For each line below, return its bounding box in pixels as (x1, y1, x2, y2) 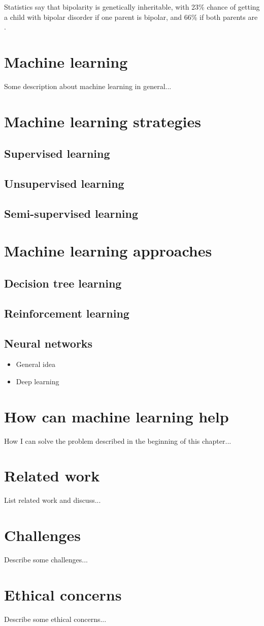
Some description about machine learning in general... (4, 80, 172, 91)
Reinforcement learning (4, 305, 129, 321)
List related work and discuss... (4, 495, 101, 505)
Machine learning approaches (4, 240, 212, 261)
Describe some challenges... (4, 554, 88, 565)
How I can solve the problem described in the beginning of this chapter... (4, 435, 232, 446)
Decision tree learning (4, 275, 122, 291)
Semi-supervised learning (4, 205, 138, 221)
